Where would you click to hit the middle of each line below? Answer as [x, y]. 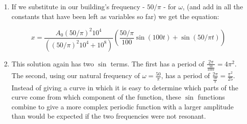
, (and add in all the [213, 6]
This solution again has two [53, 63]
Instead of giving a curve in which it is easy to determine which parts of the [125, 87]
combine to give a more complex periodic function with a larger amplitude [123, 106]
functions [211, 97]
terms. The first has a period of [158, 63]
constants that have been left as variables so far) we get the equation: [115, 16]
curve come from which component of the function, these [96, 97]
